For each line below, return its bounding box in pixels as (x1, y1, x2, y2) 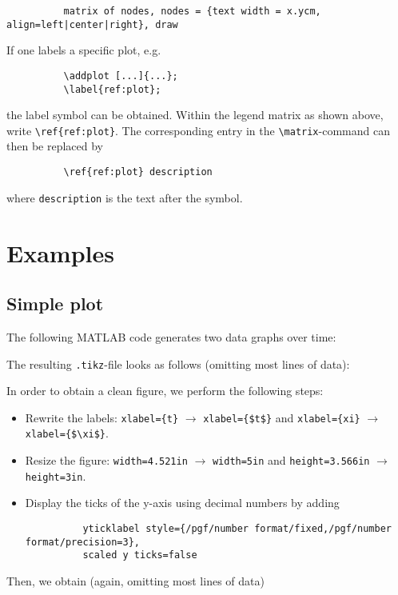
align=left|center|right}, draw (6, 18, 178, 30)
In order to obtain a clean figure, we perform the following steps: (6, 382, 324, 399)
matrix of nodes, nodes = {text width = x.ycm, (63, 6, 321, 17)
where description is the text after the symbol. (6, 189, 243, 206)
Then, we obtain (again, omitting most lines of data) (6, 572, 265, 589)
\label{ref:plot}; (63, 83, 161, 95)
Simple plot (6, 291, 104, 316)
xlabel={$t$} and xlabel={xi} (203, 409, 360, 425)
